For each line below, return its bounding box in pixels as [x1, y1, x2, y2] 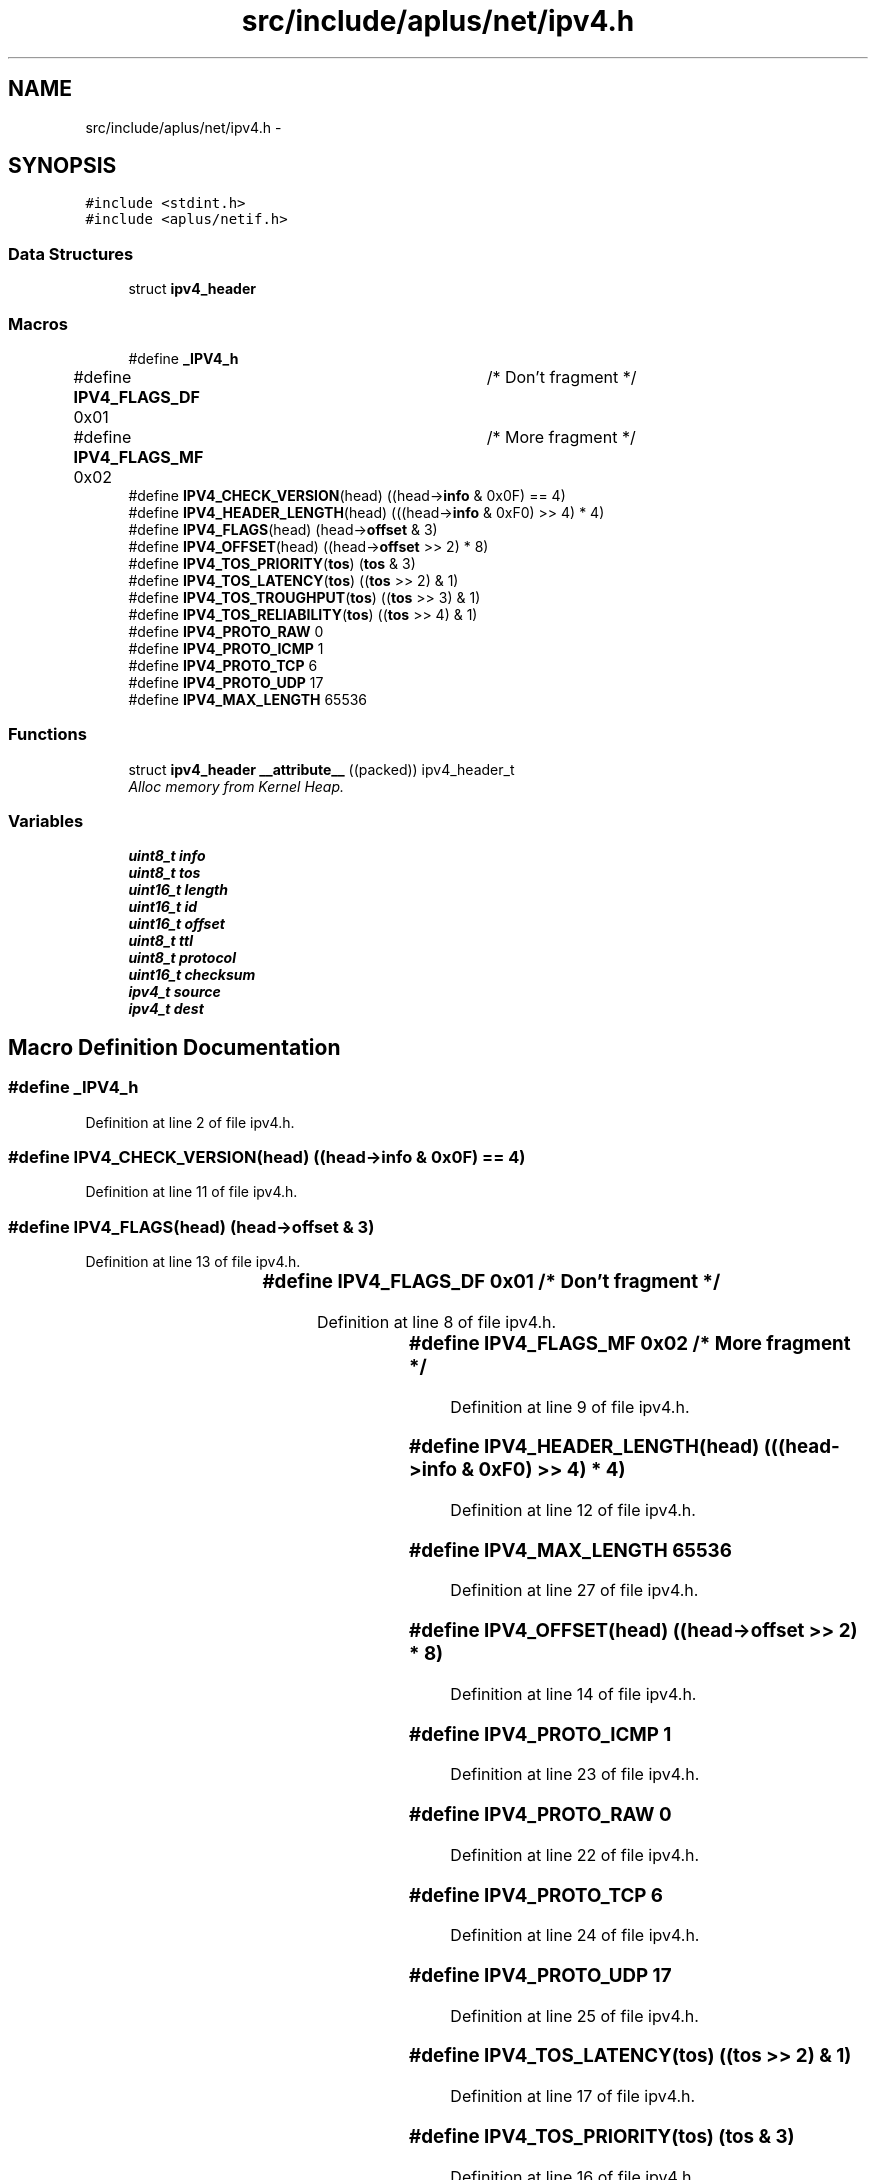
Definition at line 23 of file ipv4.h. [450, 1764, 700, 1785]
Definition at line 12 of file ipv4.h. [450, 1500, 696, 1521]
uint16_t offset [128, 915, 225, 933]
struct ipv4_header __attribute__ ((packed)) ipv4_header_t [128, 760, 515, 778]
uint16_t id [128, 898, 198, 916]
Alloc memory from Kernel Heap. [128, 777, 345, 795]
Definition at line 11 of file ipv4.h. [85, 1183, 298, 1201]
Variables [8, 811, 84, 832]
